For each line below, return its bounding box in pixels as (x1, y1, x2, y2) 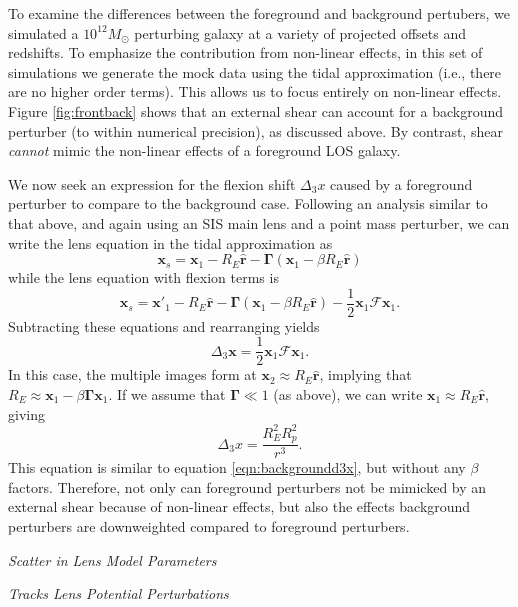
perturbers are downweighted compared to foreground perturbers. (8, 515, 410, 536)
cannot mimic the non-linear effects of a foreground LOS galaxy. (8, 140, 401, 161)
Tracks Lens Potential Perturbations (8, 583, 229, 604)
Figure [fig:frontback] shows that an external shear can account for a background (8, 100, 503, 121)
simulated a (8, 22, 79, 43)
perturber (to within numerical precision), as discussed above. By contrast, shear (8, 120, 503, 141)
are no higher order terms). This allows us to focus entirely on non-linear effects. (8, 81, 502, 102)
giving (8, 403, 45, 424)
